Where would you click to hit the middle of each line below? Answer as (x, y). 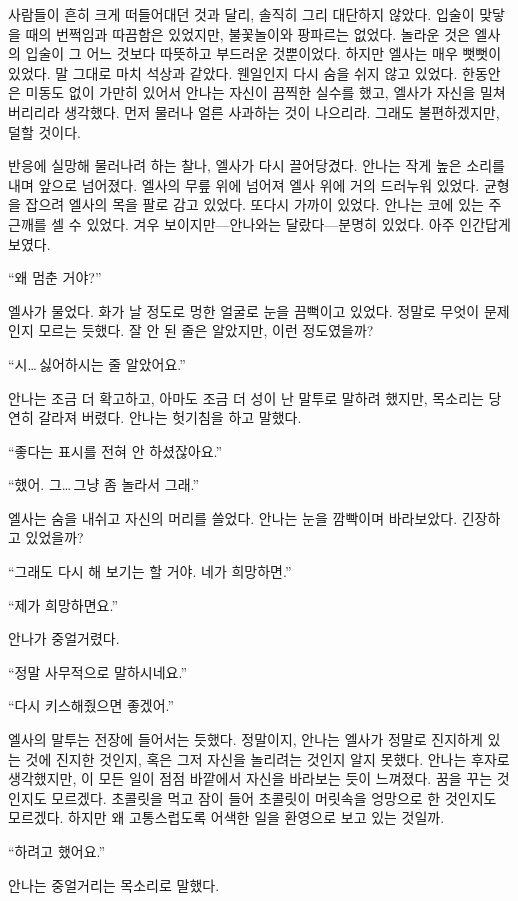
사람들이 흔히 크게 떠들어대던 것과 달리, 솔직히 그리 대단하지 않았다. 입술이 (241, 14)
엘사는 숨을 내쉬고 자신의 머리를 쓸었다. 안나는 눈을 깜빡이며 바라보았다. (233, 517)
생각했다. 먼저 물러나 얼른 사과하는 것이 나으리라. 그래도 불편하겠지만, (282, 111)
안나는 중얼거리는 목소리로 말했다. (114, 884)
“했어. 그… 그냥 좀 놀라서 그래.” (104, 484)
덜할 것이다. (44, 131)
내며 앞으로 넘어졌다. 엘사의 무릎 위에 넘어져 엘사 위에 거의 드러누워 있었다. (244, 184)
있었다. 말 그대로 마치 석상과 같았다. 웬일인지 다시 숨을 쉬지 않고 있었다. (233, 72)
